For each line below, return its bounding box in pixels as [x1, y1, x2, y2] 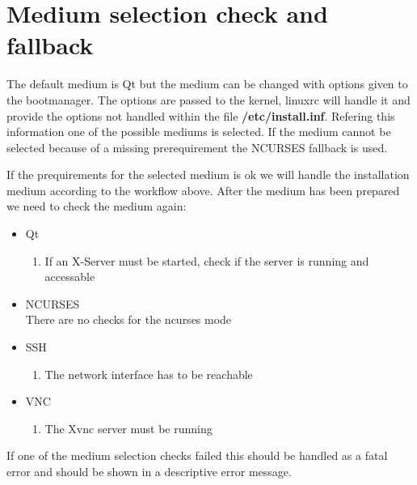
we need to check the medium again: [6, 198, 187, 215]
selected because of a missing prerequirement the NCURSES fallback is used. [6, 138, 388, 155]
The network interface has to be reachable [44, 365, 253, 382]
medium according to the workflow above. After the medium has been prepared [6, 181, 400, 198]
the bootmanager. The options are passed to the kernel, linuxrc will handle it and [6, 91, 411, 108]
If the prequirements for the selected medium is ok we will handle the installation [6, 166, 410, 183]
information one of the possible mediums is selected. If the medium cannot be [6, 123, 391, 140]
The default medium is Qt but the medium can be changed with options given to [6, 75, 408, 92]
